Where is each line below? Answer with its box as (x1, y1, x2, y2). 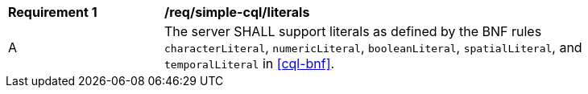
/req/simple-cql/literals (164, 4, 310, 20)
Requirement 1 (8, 4, 97, 20)
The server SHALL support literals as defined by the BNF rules (164, 23, 542, 39)
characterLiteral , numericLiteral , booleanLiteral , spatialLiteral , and (164, 39, 582, 55)
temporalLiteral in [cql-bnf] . (164, 55, 335, 72)
